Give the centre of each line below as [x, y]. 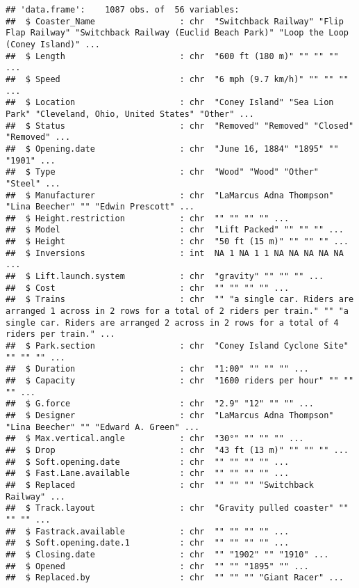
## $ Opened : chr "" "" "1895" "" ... [157, 566]
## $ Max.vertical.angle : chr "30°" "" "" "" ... [155, 439]
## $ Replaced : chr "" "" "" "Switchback [160, 485]
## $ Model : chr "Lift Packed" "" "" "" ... [175, 230]
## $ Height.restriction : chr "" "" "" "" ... [148, 218]
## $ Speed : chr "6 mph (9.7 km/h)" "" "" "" [177, 79]
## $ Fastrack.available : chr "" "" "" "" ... [148, 531]
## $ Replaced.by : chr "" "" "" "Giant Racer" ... [175, 578]
